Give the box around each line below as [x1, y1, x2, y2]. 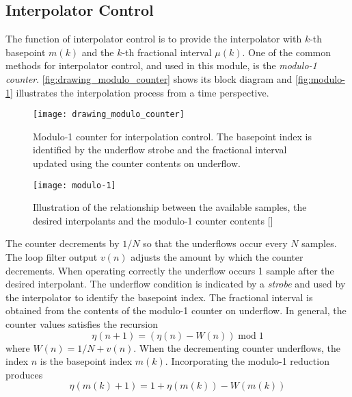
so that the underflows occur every [143, 236, 288, 251]
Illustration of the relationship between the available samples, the [33, 200, 307, 214]
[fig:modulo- [295, 71, 345, 86]
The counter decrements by [5, 236, 120, 251]
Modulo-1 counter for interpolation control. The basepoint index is [33, 129, 312, 143]
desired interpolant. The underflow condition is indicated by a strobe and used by [5, 277, 346, 291]
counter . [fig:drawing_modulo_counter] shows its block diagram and [5, 71, 293, 86]
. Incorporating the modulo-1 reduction [165, 354, 329, 368]
